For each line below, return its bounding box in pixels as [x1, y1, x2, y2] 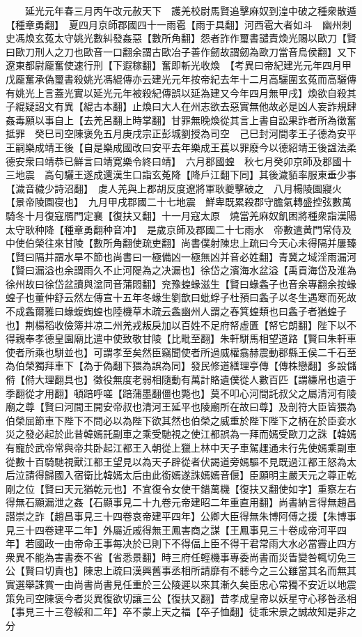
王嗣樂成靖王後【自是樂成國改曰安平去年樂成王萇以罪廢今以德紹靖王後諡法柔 [6, 139, 356, 154]
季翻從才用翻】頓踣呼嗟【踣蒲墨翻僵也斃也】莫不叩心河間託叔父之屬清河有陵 [6, 385, 356, 400]
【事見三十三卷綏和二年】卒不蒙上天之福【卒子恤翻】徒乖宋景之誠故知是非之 [6, 604, 356, 619]
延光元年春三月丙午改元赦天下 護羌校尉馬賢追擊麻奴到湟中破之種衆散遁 [24, 3, 356, 17]
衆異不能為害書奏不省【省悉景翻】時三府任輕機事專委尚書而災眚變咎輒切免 [6, 549, 347, 564]
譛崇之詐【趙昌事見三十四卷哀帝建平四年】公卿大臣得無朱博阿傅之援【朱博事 [6, 508, 356, 523]
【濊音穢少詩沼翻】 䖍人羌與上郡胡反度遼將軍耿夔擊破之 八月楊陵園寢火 [6, 181, 342, 195]
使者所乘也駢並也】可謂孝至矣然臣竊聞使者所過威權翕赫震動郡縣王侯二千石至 [6, 344, 356, 359]
